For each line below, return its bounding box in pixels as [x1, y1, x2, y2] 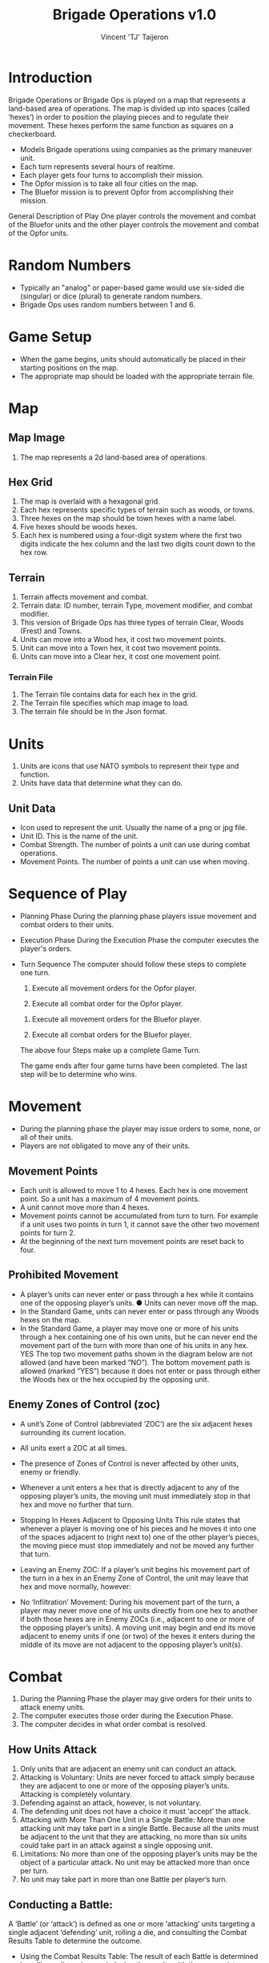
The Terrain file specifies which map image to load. [19, 698, 190, 708]
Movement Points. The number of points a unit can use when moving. [19, 857, 250, 866]
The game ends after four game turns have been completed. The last [19, 1061, 248, 1070]
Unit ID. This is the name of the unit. [19, 831, 139, 841]
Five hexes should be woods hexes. [19, 522, 138, 532]
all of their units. [19, 1133, 74, 1142]
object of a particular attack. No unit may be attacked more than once [19, 1857, 250, 1867]
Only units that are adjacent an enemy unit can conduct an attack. [19, 1764, 238, 1774]
